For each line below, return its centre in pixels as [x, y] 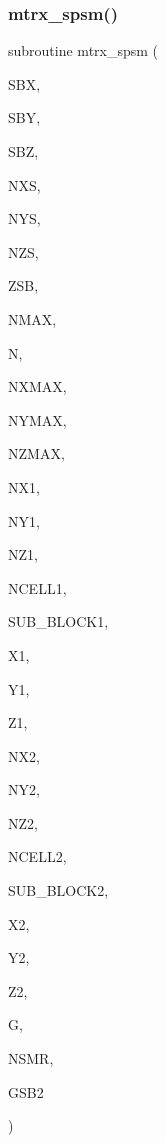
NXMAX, [37, 386]
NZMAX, [36, 453]
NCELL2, [37, 856]
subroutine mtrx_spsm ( [83, 50]
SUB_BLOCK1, [58, 621]
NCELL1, [37, 587]
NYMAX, [37, 419]
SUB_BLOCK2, [58, 890]
